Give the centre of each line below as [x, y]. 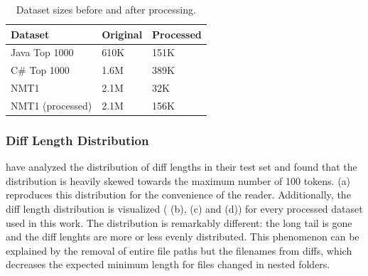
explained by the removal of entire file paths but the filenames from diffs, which [179, 250]
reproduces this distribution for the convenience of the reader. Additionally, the [178, 195]
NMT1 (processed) [52, 105]
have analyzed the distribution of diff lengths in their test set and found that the [182, 167]
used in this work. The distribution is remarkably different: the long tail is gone [179, 222]
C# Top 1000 [40, 70]
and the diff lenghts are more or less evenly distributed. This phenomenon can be [183, 237]
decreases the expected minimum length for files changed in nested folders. [168, 264]
